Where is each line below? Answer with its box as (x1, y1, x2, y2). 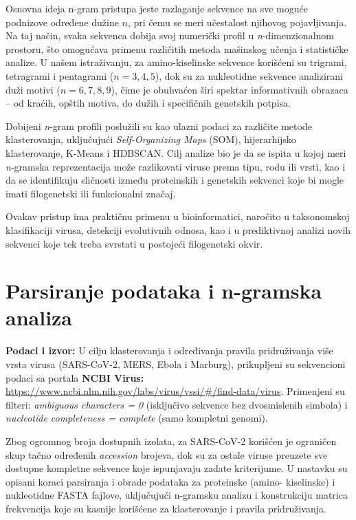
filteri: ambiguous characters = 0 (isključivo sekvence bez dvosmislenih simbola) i (5, 397, 348, 411)
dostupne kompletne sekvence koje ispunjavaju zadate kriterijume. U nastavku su (5, 461, 348, 475)
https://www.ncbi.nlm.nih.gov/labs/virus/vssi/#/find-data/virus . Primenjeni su (5, 384, 345, 398)
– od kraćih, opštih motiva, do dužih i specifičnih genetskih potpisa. (5, 96, 291, 110)
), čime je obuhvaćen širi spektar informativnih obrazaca (111, 82, 348, 96)
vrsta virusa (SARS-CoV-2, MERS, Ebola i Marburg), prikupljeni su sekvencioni (5, 357, 346, 371)
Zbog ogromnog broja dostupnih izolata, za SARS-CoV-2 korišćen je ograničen (5, 433, 337, 448)
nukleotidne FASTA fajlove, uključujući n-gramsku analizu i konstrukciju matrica (5, 488, 348, 502)
